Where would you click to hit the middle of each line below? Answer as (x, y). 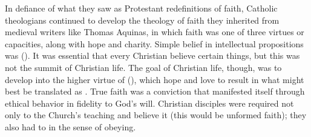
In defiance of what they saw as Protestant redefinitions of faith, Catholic (141, 8)
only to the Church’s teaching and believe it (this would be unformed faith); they (156, 115)
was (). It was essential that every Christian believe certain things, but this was (152, 55)
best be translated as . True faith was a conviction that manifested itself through (155, 91)
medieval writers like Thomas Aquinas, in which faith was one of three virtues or (155, 32)
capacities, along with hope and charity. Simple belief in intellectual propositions (154, 43)
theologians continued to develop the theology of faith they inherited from (142, 20)
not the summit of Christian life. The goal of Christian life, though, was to (143, 67)
